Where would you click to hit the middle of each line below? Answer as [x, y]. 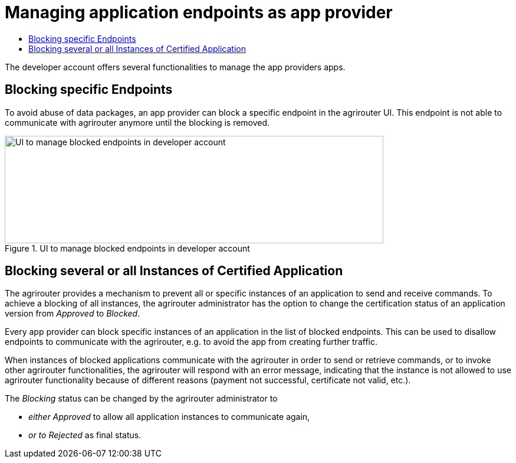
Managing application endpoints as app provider [199, 12]
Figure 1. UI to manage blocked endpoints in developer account [127, 248]
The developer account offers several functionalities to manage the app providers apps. [175, 67]
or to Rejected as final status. [85, 435]
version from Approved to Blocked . [73, 314]
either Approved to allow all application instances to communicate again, [169, 417]
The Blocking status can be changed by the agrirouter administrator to [141, 399]
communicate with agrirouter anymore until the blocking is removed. [137, 122]
